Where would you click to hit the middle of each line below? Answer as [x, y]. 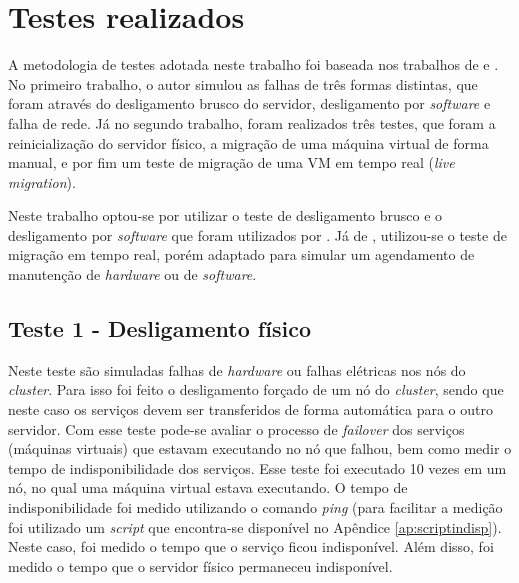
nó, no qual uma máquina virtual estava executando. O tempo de [208, 487]
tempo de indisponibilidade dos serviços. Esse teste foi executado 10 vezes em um [257, 467]
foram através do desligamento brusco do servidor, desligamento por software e [249, 103]
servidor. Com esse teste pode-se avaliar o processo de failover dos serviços [236, 428]
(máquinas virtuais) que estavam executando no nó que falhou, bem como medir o [260, 448]
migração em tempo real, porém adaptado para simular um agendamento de [241, 254]
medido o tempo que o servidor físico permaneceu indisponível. [200, 565]
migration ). [42, 181]
